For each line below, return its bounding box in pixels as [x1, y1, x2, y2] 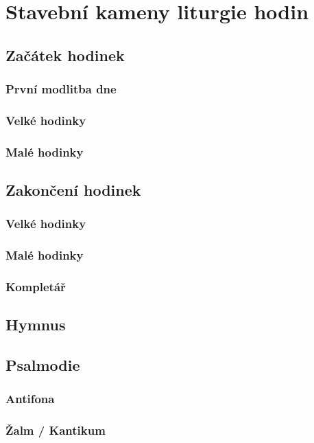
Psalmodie [5, 354, 80, 376]
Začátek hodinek [5, 44, 125, 65]
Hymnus [5, 314, 66, 335]
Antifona [5, 390, 55, 407]
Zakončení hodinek [5, 179, 141, 201]
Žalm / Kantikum [5, 422, 106, 439]
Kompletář [5, 278, 66, 295]
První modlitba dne [5, 80, 117, 98]
